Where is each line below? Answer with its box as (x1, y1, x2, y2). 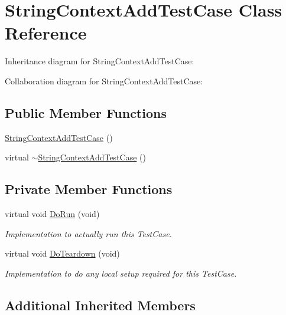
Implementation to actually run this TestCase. (5, 227, 172, 239)
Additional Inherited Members (5, 296, 196, 314)
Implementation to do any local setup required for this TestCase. (5, 267, 237, 279)
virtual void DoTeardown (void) (5, 247, 120, 260)
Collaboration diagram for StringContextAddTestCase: (5, 74, 203, 87)
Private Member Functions (5, 180, 173, 198)
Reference (5, 21, 87, 45)
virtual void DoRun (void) (5, 208, 100, 220)
